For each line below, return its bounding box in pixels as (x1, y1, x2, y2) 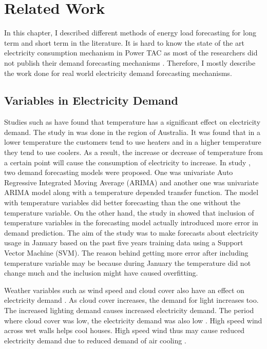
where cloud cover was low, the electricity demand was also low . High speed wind (4, 315, 262, 325)
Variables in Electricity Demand (4, 92, 178, 108)
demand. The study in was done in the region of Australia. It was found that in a (4, 126, 260, 137)
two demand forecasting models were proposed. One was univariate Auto (4, 167, 233, 178)
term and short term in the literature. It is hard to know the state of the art (4, 37, 244, 48)
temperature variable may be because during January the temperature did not (4, 257, 251, 268)
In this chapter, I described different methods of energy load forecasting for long (4, 27, 256, 38)
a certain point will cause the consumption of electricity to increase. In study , (4, 157, 251, 167)
